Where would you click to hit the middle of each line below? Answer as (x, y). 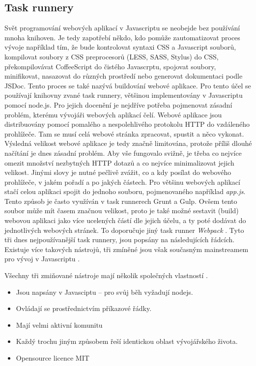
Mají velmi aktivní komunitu (59, 324)
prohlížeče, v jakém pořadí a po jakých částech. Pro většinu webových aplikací (122, 182)
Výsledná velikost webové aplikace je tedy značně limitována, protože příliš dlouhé (128, 143)
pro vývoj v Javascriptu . (42, 259)
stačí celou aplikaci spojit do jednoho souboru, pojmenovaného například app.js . (125, 191)
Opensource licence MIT (53, 358)
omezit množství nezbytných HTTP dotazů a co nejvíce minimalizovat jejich (119, 162)
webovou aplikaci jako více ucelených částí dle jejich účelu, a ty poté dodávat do (125, 220)
